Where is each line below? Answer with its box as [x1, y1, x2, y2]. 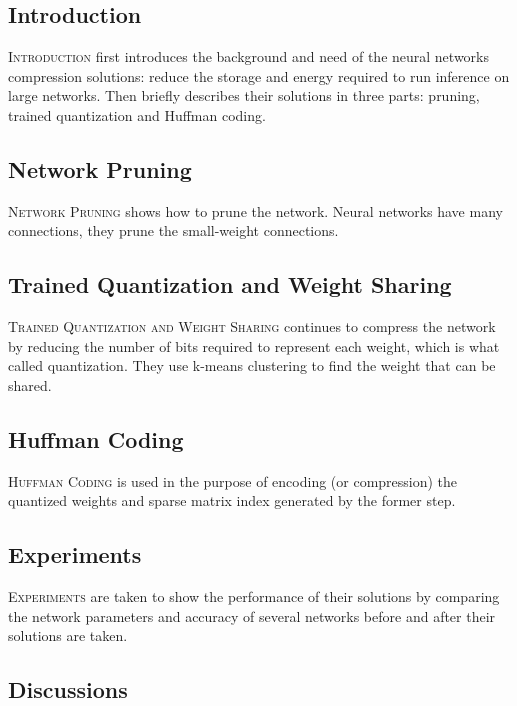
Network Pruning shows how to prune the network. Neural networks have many [8, 200, 503, 221]
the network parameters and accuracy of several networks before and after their [8, 605, 496, 626]
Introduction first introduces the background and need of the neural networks [8, 46, 490, 67]
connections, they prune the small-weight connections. [8, 220, 339, 241]
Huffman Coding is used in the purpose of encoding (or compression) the [8, 470, 458, 491]
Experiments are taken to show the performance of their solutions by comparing [8, 586, 500, 607]
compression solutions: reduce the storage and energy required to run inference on [8, 65, 510, 86]
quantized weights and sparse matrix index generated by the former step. [8, 490, 456, 511]
